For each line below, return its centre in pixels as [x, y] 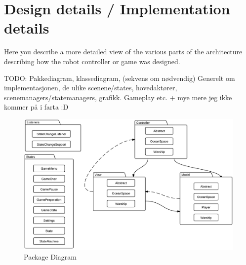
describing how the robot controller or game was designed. [92, 61]
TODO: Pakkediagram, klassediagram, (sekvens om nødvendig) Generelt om [120, 78]
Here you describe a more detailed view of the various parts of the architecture [123, 52]
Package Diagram [50, 257]
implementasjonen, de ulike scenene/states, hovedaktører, [91, 88]
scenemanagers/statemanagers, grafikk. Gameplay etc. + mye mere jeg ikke [118, 97]
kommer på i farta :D [36, 107]
